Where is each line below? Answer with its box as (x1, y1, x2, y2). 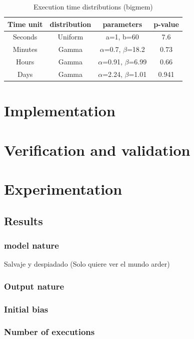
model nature (4, 239, 59, 251)
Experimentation (4, 179, 122, 199)
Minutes (12, 44, 37, 54)
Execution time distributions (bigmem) (33, 1, 153, 11)
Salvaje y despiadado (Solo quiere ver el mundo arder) (4, 259, 170, 269)
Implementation (4, 100, 115, 121)
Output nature (4, 280, 64, 292)
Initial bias (4, 303, 48, 315)
